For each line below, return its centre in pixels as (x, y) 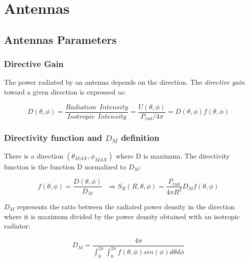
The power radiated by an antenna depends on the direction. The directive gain (124, 82)
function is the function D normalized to (65, 166)
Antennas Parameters (60, 39)
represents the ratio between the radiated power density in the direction (126, 206)
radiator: (17, 226)
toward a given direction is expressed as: (65, 91)
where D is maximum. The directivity (173, 155)
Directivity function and (53, 137)
